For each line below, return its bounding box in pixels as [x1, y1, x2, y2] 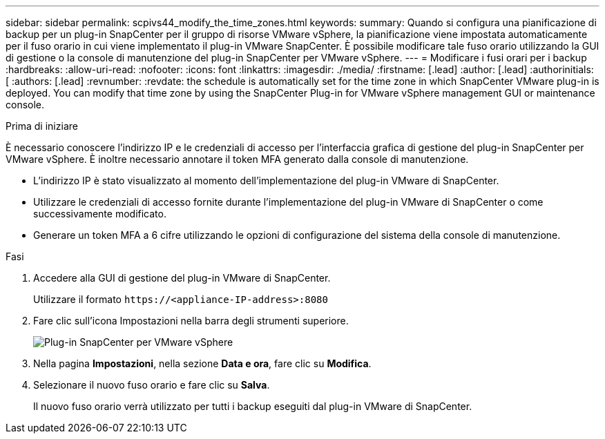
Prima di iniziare [6, 120, 78, 132]
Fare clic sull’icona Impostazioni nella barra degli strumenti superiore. [33, 315, 349, 326]
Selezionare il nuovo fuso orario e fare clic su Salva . [33, 379, 270, 391]
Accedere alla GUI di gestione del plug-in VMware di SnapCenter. [33, 272, 331, 284]
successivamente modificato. [33, 208, 166, 219]
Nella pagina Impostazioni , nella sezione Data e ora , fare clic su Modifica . [33, 358, 372, 369]
